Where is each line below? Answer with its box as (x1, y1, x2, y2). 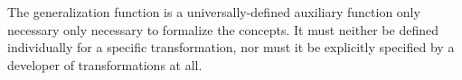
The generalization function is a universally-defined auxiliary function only (7, 3, 420, 21)
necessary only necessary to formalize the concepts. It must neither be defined (7, 20, 438, 39)
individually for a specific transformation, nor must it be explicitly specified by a (7, 38, 455, 57)
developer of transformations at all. (7, 55, 203, 74)
